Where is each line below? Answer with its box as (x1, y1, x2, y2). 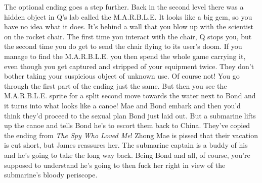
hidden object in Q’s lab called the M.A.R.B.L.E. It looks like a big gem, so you (4, 11, 252, 22)
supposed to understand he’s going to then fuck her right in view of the (4, 159, 226, 170)
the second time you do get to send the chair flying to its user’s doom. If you (4, 41, 242, 51)
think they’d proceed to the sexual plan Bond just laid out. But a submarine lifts (4, 110, 256, 120)
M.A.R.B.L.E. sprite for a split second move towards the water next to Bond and (4, 90, 256, 101)
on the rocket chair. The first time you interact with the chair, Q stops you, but (4, 31, 252, 41)
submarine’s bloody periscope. (4, 169, 98, 180)
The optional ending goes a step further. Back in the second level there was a (4, 2, 244, 12)
